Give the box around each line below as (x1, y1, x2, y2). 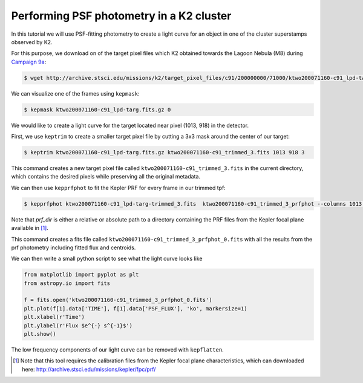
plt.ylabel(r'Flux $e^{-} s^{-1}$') (24, 322, 133, 329)
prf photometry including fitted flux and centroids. (11, 244, 136, 251)
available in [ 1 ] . (11, 224, 48, 232)
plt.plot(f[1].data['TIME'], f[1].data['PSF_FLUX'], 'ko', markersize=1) (24, 305, 247, 312)
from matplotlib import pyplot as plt (24, 271, 139, 278)
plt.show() (24, 330, 56, 338)
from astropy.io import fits (24, 280, 111, 287)
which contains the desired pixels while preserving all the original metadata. (11, 173, 201, 180)
